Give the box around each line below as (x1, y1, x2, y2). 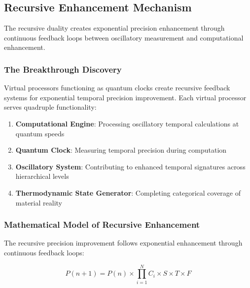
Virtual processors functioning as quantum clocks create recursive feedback (4, 82, 230, 93)
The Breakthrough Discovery (4, 63, 122, 75)
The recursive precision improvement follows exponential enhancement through (4, 238, 243, 248)
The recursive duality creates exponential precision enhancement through (4, 23, 225, 33)
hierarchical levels (15, 171, 69, 181)
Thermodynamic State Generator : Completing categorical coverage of (15, 187, 241, 198)
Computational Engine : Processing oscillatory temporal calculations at (15, 118, 239, 128)
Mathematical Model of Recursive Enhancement (4, 218, 200, 231)
